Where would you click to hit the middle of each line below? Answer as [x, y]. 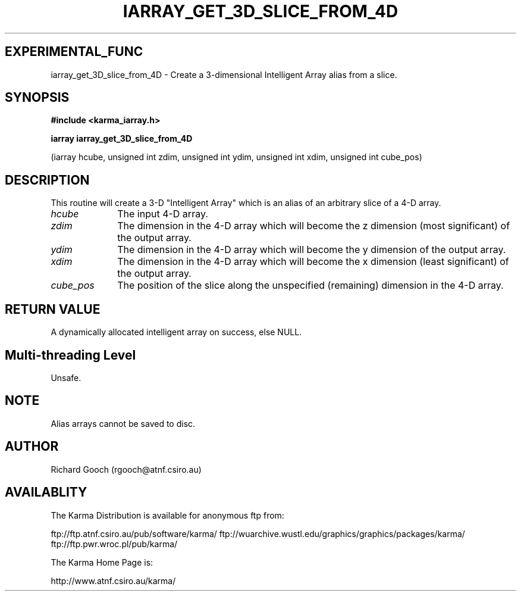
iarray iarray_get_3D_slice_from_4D [122, 139]
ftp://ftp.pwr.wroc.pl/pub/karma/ [114, 544]
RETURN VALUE [53, 309]
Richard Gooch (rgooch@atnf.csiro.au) [126, 469]
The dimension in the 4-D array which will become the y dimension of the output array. [312, 250]
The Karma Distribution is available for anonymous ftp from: [167, 515]
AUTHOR [32, 447]
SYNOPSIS [37, 98]
